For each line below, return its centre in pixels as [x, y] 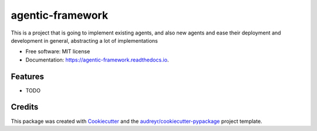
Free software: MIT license [58, 51]
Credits [25, 107]
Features [27, 76]
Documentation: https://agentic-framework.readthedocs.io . [97, 60]
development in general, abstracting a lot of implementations [84, 40]
